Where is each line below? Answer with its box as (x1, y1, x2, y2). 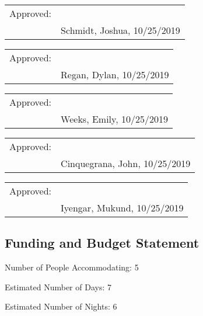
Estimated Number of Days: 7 (5, 280, 111, 293)
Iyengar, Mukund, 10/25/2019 (61, 201, 184, 214)
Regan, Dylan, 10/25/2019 (61, 68, 169, 81)
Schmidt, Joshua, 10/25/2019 (61, 23, 180, 37)
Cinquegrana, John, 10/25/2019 (61, 157, 191, 170)
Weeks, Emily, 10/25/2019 (61, 112, 168, 126)
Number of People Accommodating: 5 (5, 261, 139, 273)
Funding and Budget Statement (5, 234, 199, 252)
